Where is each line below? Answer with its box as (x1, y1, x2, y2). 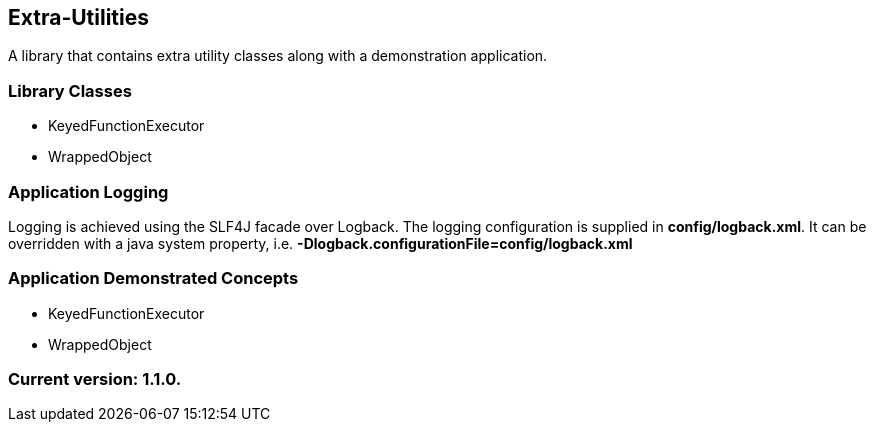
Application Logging (8, 181, 169, 202)
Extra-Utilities (8, 5, 149, 30)
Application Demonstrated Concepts (8, 268, 299, 289)
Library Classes (8, 80, 132, 101)
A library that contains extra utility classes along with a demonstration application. (8, 47, 548, 65)
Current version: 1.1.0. (8, 369, 182, 390)
